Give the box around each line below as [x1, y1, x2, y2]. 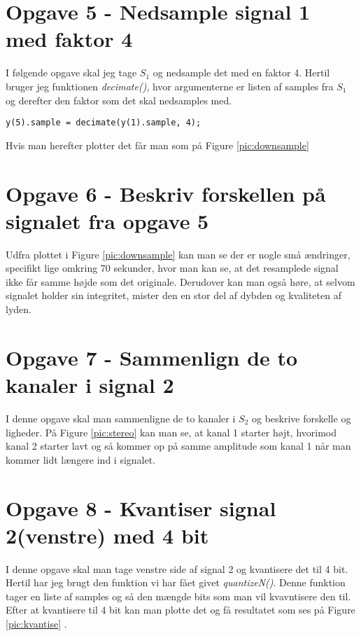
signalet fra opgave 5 [6, 206, 209, 235]
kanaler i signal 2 [6, 371, 174, 399]
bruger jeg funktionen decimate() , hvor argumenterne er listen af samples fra [6, 78, 334, 93]
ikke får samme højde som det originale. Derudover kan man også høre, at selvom [6, 274, 355, 289]
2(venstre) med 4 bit [6, 520, 209, 549]
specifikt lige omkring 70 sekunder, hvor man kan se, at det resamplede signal [6, 261, 339, 275]
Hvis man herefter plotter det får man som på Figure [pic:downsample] [6, 137, 309, 152]
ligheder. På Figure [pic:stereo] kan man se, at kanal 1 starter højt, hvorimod [6, 424, 337, 439]
